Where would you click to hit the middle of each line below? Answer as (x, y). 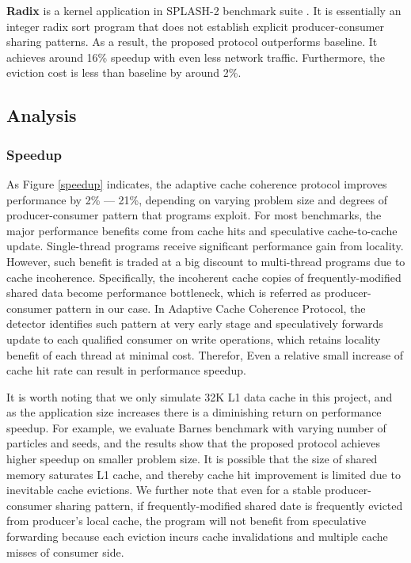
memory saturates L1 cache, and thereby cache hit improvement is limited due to (204, 474)
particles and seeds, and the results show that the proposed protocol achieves (194, 443)
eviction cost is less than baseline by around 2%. (124, 72)
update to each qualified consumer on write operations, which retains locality (194, 339)
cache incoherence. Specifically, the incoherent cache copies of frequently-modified (204, 277)
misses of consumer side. (65, 552)
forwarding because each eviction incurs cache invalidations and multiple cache (197, 536)
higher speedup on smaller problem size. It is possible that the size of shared (192, 459)
